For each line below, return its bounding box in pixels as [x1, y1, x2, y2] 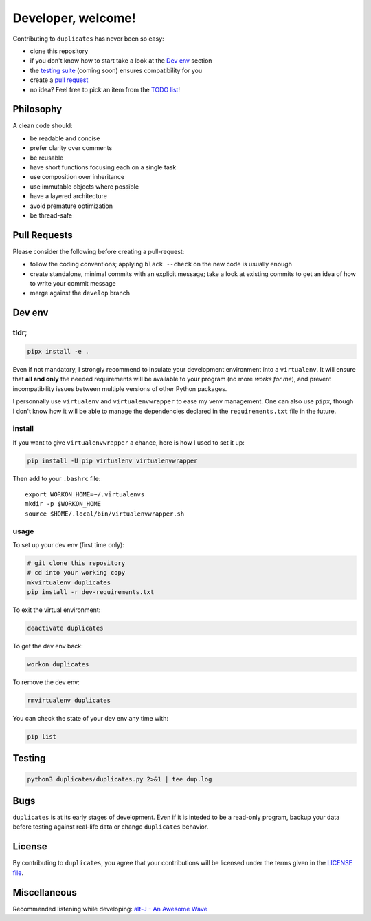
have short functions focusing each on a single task [30, 162, 177, 171]
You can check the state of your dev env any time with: [12, 714, 168, 722]
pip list [27, 732, 57, 740]
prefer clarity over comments [30, 144, 113, 152]
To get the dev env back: [12, 642, 84, 650]
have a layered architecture [30, 192, 108, 200]
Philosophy [12, 103, 63, 115]
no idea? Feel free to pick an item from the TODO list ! [30, 85, 180, 94]
